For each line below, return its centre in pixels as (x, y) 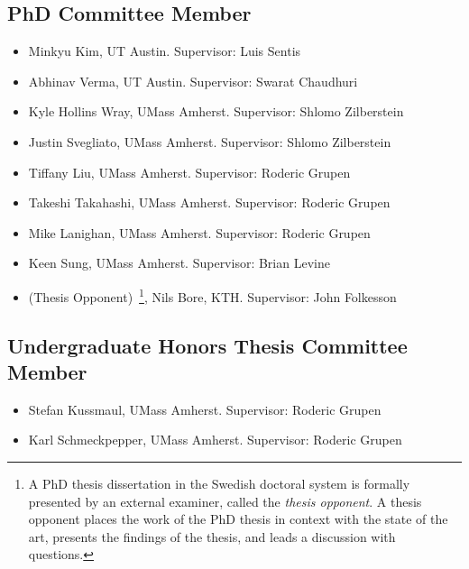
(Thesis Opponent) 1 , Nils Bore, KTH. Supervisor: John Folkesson (212, 295)
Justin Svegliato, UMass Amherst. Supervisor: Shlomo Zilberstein (210, 141)
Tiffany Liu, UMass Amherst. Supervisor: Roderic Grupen (189, 172)
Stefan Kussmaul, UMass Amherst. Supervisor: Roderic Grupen (205, 409)
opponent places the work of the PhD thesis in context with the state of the (238, 519)
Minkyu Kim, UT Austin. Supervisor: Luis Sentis (165, 51)
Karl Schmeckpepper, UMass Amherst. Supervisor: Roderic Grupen (215, 440)
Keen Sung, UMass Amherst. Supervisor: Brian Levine (179, 263)
